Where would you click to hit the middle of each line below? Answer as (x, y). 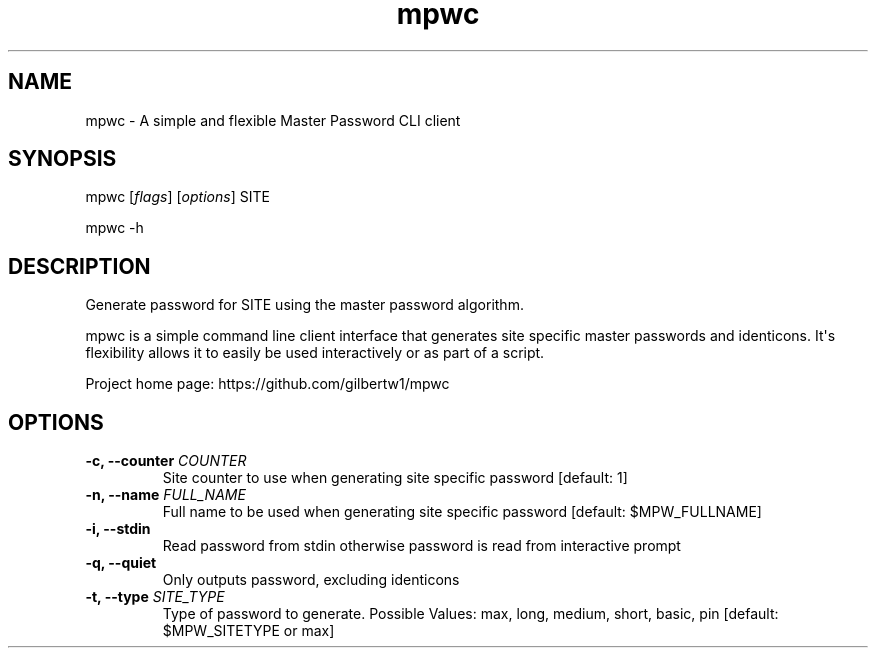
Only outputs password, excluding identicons (311, 580)
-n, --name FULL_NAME (165, 495)
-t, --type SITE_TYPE (155, 597)
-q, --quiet (121, 563)
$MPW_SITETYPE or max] (248, 631)
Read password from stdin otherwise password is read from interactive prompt (421, 546)
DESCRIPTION (79, 266)
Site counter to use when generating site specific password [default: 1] (395, 478)
